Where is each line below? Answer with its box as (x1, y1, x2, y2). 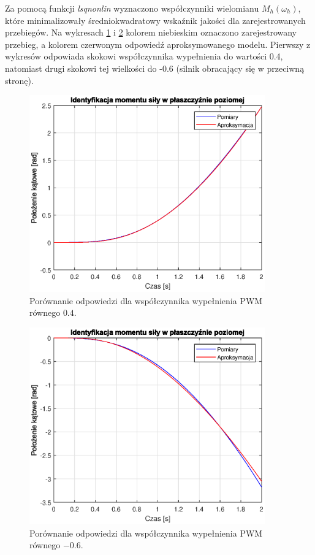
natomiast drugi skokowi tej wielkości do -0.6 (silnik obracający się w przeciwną (5, 61, 305, 74)
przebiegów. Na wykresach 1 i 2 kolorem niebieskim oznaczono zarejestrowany (5, 26, 297, 39)
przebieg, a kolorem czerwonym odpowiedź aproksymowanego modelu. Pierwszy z (5, 37, 311, 50)
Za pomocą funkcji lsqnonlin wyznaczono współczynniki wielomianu (5, 2, 259, 14)
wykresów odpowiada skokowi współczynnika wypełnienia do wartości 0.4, (5, 50, 283, 63)
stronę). (5, 74, 34, 86)
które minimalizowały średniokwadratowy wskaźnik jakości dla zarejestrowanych (5, 13, 306, 26)
